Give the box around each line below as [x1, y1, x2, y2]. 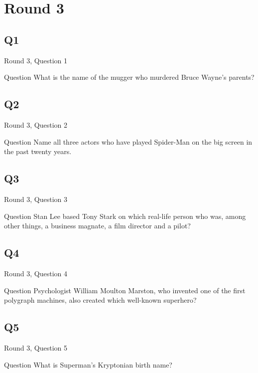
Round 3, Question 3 [4, 193, 68, 204]
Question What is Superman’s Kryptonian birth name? [4, 359, 172, 370]
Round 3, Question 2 [4, 119, 68, 130]
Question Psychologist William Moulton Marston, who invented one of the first [4, 285, 246, 295]
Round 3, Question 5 [4, 342, 68, 353]
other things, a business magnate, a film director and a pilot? [4, 220, 191, 231]
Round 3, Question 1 [4, 55, 68, 65]
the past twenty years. [4, 146, 72, 157]
